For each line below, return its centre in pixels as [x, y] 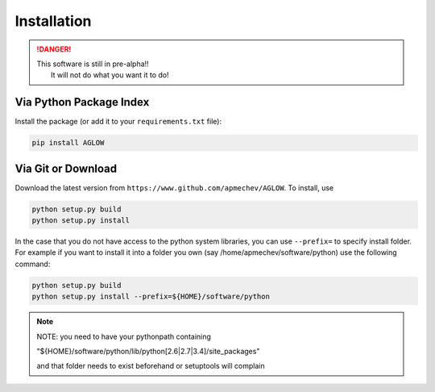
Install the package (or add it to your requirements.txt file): [118, 122]
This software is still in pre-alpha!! [93, 64]
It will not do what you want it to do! [110, 75]
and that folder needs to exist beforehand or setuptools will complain [151, 366]
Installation [53, 21]
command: [33, 264]
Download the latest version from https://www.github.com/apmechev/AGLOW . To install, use [174, 188]
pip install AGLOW [68, 143]
